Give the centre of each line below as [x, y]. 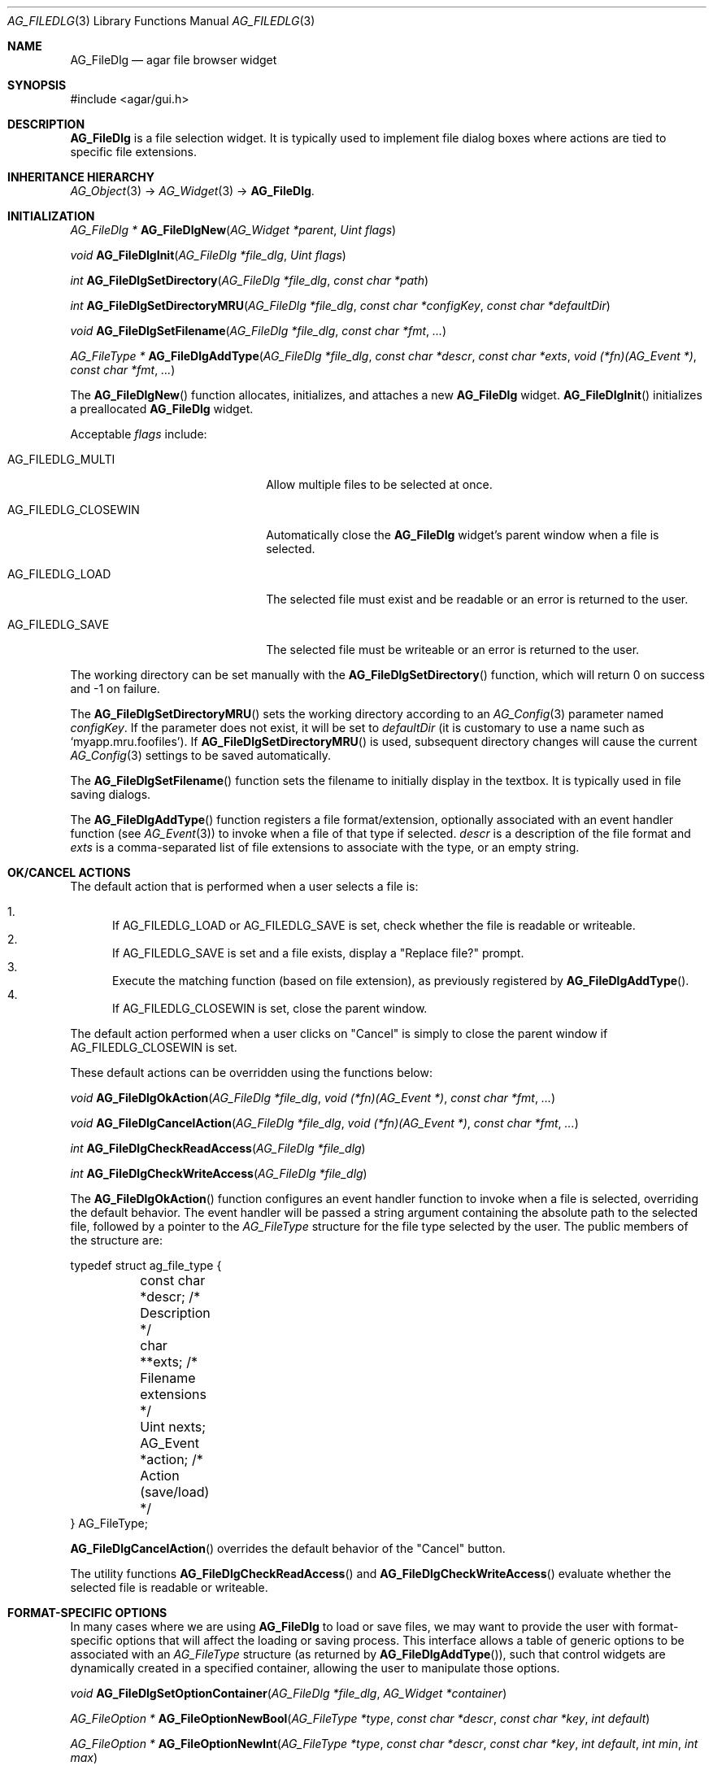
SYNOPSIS [37, 85]
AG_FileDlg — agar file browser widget [174, 60]
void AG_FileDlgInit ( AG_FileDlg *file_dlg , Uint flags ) [208, 255]
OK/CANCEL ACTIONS [69, 872]
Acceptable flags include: [139, 434]
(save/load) [175, 1492]
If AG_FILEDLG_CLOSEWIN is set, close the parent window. [270, 1008]
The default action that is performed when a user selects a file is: [244, 886]
